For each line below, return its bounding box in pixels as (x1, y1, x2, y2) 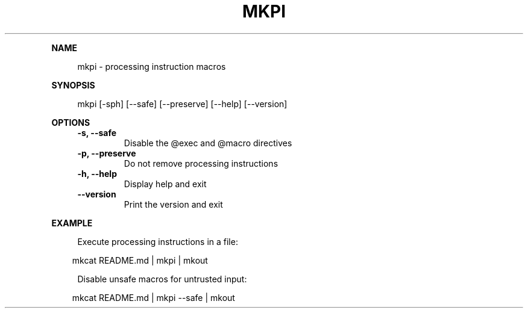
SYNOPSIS (51, 79, 95, 90)
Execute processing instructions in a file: (77, 236, 238, 247)
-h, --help (77, 168, 117, 179)
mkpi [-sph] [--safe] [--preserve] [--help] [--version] (77, 98, 288, 109)
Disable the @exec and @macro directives (124, 137, 292, 148)
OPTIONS (51, 117, 90, 128)
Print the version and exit (124, 199, 223, 209)
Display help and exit (124, 178, 207, 189)
